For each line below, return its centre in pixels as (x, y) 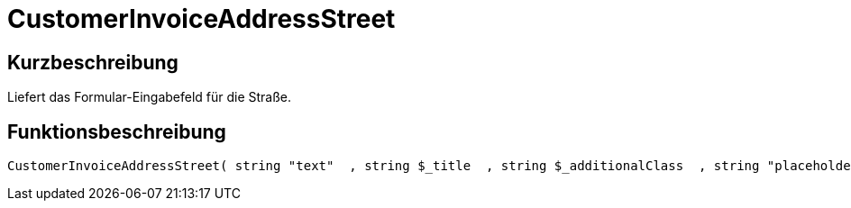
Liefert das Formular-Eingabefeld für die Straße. (150, 97)
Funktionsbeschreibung (117, 131)
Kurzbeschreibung (93, 62)
